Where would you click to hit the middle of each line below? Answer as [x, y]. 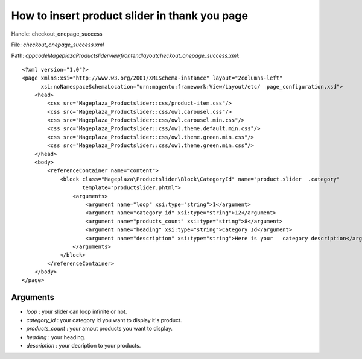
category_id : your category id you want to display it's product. [104, 320]
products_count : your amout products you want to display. [100, 329]
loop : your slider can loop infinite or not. [77, 312]
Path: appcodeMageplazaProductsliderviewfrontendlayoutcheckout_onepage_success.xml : [125, 56]
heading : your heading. [56, 337]
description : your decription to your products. [84, 345]
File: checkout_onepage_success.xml [58, 45]
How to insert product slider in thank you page [130, 16]
